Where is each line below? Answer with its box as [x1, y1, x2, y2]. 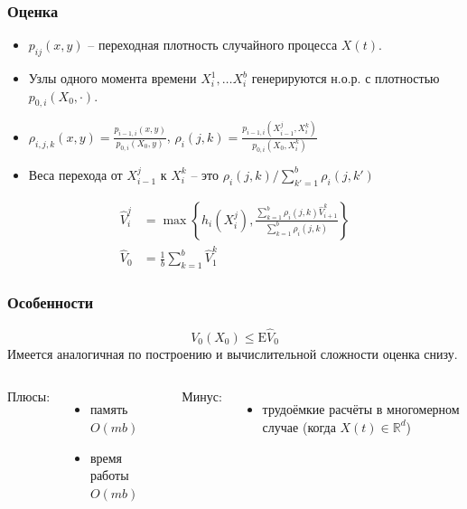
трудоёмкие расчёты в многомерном [262, 400, 460, 419]
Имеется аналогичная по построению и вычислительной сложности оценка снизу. [7, 344, 458, 363]
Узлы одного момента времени [28, 69, 197, 88]
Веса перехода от [28, 165, 123, 184]
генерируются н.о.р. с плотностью [251, 69, 440, 88]
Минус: [182, 387, 222, 406]
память [89, 400, 128, 419]
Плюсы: [7, 387, 51, 406]
